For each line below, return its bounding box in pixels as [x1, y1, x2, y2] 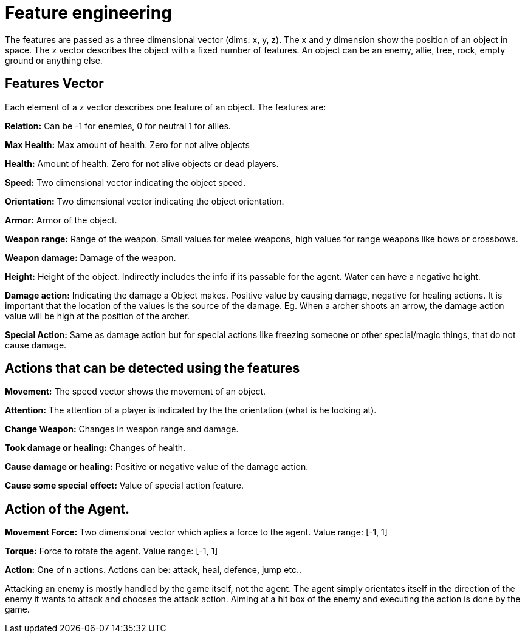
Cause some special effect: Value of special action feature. [5, 480, 244, 491]
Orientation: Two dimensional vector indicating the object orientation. [5, 195, 284, 206]
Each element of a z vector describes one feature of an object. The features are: [5, 101, 326, 112]
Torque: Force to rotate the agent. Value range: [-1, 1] [5, 546, 218, 557]
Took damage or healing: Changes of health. [5, 443, 186, 453]
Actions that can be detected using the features [5, 361, 300, 376]
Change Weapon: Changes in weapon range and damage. [5, 424, 239, 435]
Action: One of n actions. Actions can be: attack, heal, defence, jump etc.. [5, 565, 301, 575]
